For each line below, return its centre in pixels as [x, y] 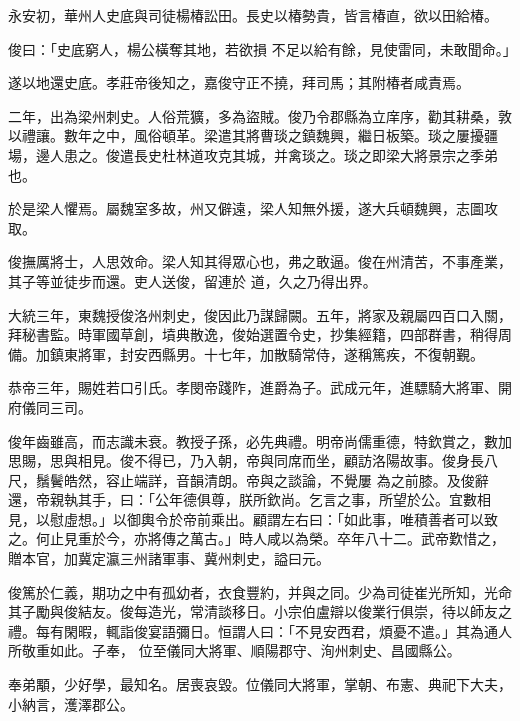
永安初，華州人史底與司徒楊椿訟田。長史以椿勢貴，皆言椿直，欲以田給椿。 [253, 15]
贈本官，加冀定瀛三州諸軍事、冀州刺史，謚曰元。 [169, 558]
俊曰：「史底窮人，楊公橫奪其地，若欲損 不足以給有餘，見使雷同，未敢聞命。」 [262, 48]
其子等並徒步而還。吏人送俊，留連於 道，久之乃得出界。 [192, 280]
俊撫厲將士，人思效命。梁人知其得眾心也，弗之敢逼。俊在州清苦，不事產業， [260, 261]
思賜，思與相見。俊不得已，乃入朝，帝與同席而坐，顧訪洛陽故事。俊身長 [246, 460]
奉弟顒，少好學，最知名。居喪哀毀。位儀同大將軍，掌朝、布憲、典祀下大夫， [260, 684]
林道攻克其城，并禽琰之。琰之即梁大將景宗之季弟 [336, 154]
